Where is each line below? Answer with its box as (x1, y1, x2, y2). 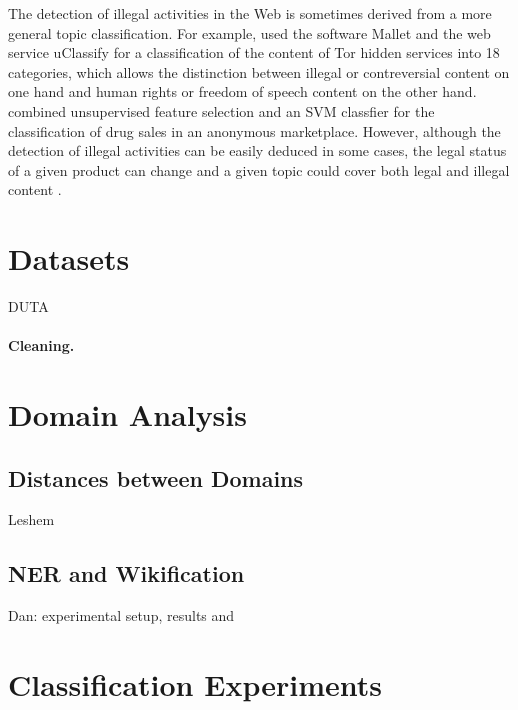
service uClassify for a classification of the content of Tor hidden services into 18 (8, 42, 500, 63)
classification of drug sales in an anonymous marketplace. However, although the (8, 120, 501, 141)
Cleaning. (8, 335, 75, 356)
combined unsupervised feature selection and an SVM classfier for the (8, 100, 435, 121)
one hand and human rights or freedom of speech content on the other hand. (8, 81, 477, 102)
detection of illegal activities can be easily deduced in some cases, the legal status (8, 140, 507, 161)
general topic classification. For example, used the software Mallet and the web (8, 22, 491, 43)
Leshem (8, 509, 55, 530)
